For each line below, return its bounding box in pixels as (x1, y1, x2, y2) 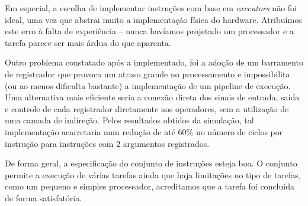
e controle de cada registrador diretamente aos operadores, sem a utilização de (5, 102, 289, 115)
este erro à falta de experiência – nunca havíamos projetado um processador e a (5, 25, 294, 37)
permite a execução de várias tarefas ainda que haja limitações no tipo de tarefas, (5, 168, 301, 181)
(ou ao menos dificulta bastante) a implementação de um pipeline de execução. (5, 79, 291, 91)
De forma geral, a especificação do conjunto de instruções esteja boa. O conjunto (5, 157, 297, 169)
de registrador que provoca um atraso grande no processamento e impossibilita (5, 67, 290, 80)
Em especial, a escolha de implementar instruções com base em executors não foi (5, 2, 297, 14)
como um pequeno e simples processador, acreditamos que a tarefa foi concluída (5, 180, 294, 192)
